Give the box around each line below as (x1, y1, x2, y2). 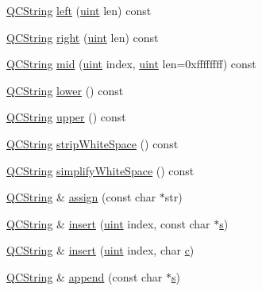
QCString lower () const (6, 82, 124, 98)
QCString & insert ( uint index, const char (6, 215, 210, 232)
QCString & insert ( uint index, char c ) (6, 242, 195, 258)
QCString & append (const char (6, 268, 163, 285)
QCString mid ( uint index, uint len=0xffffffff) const (6, 56, 256, 72)
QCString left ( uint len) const (6, 2, 152, 18)
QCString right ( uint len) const (6, 29, 159, 45)
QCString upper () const (6, 109, 126, 125)
